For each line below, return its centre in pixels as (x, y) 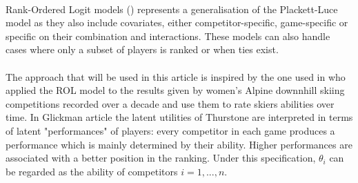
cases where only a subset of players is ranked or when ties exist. (142, 49)
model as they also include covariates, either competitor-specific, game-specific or (177, 22)
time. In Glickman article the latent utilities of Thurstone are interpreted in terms (179, 117)
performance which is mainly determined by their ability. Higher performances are (179, 144)
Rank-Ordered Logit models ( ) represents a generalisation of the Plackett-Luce (172, 9)
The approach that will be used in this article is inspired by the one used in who (176, 76)
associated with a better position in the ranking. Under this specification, (161, 158)
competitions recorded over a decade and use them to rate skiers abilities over (170, 103)
